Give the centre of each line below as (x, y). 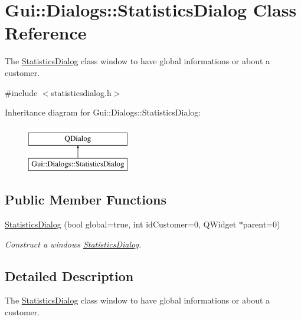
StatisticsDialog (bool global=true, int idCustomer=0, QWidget (121, 224)
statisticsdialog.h (81, 92)
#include (21, 92)
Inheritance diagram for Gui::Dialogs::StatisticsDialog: (103, 112)
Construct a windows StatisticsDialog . (73, 244)
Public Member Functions (86, 199)
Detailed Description (69, 276)
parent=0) (261, 224)
